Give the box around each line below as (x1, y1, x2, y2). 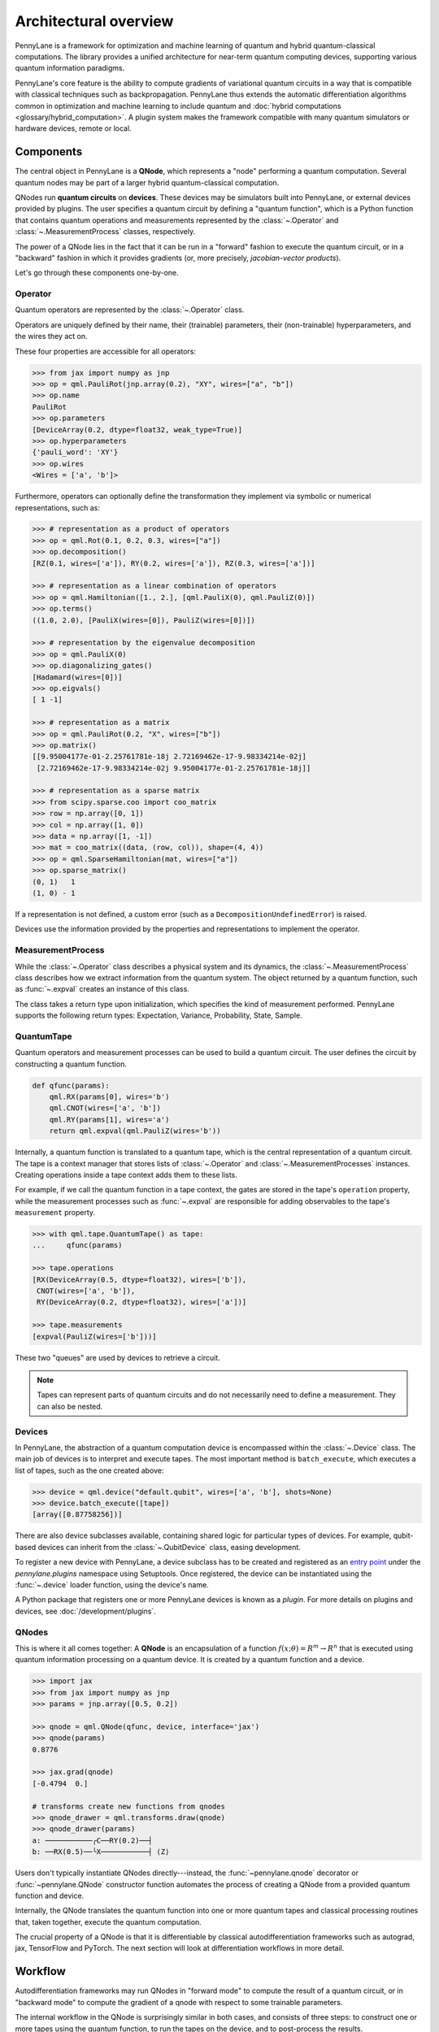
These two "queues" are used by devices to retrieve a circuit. (15, 1352, 220, 1362)
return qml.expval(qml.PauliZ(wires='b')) (49, 1127, 221, 1135)
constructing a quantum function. (15, 1059, 128, 1069)
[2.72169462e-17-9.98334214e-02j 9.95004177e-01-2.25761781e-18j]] (37, 763, 311, 772)
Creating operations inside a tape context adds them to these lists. (15, 1170, 237, 1179)
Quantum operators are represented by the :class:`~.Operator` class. (15, 305, 245, 315)
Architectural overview (15, 12, 174, 30)
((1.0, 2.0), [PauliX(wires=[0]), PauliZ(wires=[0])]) (32, 615, 255, 625)
